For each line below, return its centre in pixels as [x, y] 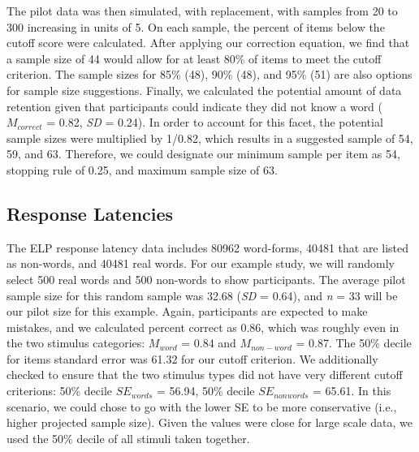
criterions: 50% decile [60, 391]
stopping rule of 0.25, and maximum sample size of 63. [142, 169]
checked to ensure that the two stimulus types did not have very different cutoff [205, 375]
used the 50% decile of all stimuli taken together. [128, 438]
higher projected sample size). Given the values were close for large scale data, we [209, 422]
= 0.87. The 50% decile [354, 343]
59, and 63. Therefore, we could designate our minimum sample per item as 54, [203, 154]
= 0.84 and [209, 343]
